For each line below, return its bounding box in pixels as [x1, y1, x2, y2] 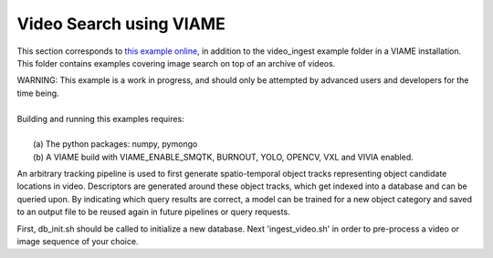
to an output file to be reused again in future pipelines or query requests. [16, 206, 291, 218]
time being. [16, 88, 59, 98]
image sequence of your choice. [16, 236, 139, 247]
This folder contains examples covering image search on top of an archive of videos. [16, 57, 336, 68]
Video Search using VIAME [16, 14, 226, 34]
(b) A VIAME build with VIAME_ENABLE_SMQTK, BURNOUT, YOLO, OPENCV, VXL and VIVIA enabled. [33, 151, 414, 162]
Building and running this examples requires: [16, 113, 184, 124]
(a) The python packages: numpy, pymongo [33, 139, 198, 150]
